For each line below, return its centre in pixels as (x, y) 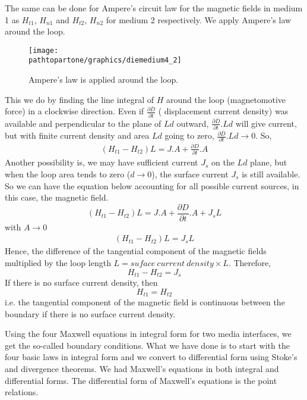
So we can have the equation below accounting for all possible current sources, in (152, 185)
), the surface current (190, 174)
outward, (193, 123)
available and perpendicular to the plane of (83, 123)
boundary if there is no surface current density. (90, 313)
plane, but (269, 162)
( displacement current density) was (223, 111)
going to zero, (189, 135)
